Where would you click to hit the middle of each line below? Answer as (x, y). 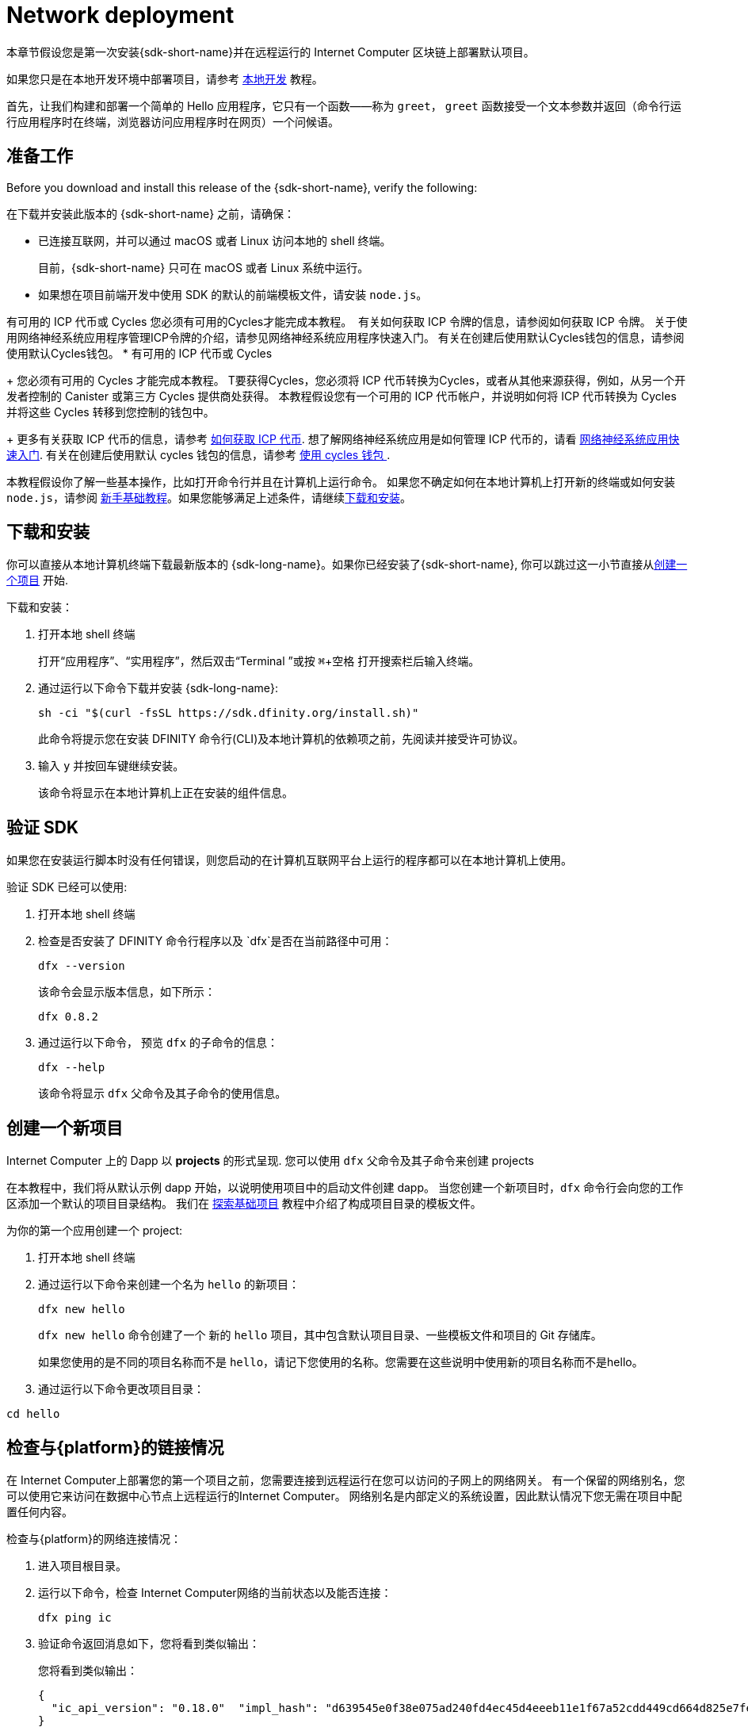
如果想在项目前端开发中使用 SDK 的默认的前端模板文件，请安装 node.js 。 (233, 294)
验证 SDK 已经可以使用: (67, 887)
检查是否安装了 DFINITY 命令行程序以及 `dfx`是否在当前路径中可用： (216, 941)
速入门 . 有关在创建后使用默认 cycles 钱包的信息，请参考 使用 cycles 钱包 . (198, 454)
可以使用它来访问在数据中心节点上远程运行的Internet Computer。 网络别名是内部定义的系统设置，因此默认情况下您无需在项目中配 (344, 1495)
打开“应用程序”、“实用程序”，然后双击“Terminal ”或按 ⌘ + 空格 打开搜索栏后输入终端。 (259, 661)
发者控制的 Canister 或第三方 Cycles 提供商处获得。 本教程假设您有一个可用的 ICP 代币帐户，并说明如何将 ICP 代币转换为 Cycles (342, 396)
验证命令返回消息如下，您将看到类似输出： (149, 1643)
